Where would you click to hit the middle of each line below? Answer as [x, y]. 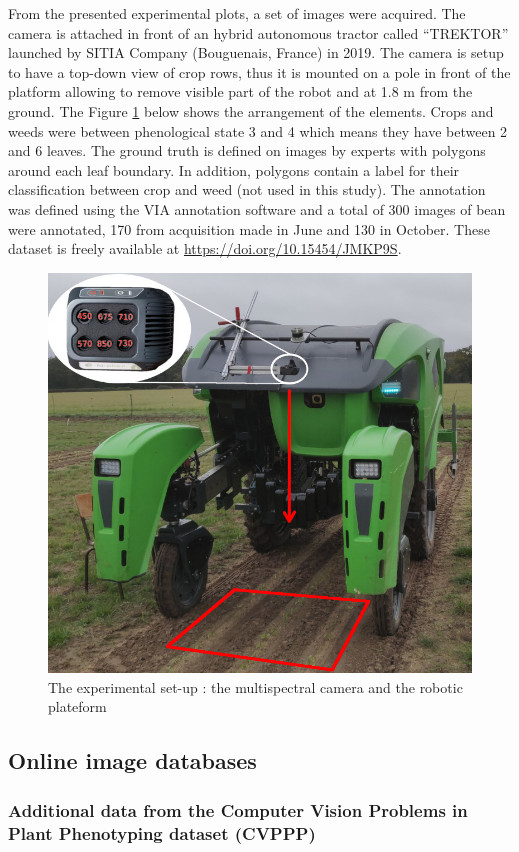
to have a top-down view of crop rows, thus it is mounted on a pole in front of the [259, 71]
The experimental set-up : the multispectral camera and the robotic [255, 686]
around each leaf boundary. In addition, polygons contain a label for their [234, 169]
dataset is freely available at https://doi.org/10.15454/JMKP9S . [205, 248]
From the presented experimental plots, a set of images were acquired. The [237, 13]
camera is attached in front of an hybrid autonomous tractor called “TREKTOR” [258, 32]
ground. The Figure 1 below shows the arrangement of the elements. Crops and [251, 110]
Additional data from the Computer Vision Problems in [238, 809]
